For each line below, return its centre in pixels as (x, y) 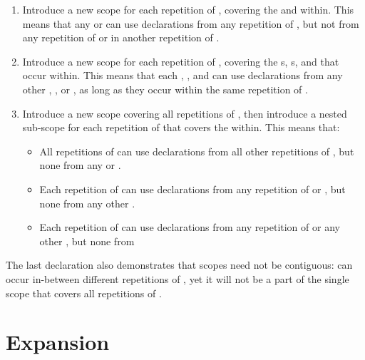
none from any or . (80, 165)
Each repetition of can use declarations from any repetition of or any (190, 227)
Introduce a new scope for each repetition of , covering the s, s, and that (181, 61)
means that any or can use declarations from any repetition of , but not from (191, 23)
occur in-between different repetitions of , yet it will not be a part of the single (178, 278)
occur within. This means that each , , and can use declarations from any (182, 75)
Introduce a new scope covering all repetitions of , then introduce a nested (185, 113)
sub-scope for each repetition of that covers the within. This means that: (181, 127)
